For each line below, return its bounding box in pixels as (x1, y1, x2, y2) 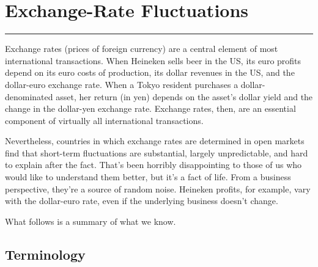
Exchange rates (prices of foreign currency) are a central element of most (5, 42, 278, 55)
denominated (5, 90, 53, 103)
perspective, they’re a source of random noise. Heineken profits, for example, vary (5, 182, 311, 195)
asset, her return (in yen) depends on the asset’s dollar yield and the (56, 90, 313, 103)
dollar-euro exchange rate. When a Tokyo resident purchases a (5, 78, 239, 90)
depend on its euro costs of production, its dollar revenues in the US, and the (5, 66, 295, 79)
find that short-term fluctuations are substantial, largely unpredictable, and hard (5, 146, 308, 159)
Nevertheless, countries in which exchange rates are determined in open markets (5, 134, 305, 147)
